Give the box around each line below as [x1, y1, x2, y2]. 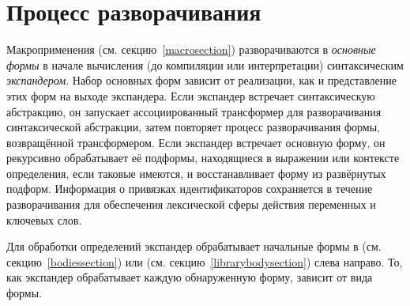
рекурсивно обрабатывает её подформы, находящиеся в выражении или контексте [6, 149, 400, 166]
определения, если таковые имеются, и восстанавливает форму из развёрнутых [6, 164, 386, 181]
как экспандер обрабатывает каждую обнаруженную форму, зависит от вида [6, 269, 373, 285]
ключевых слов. [6, 211, 82, 228]
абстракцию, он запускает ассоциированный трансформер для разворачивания [6, 103, 382, 119]
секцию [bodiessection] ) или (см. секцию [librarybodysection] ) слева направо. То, [6, 253, 403, 270]
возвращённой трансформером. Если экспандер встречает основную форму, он [6, 134, 386, 150]
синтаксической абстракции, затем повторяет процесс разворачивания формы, [6, 119, 380, 135]
